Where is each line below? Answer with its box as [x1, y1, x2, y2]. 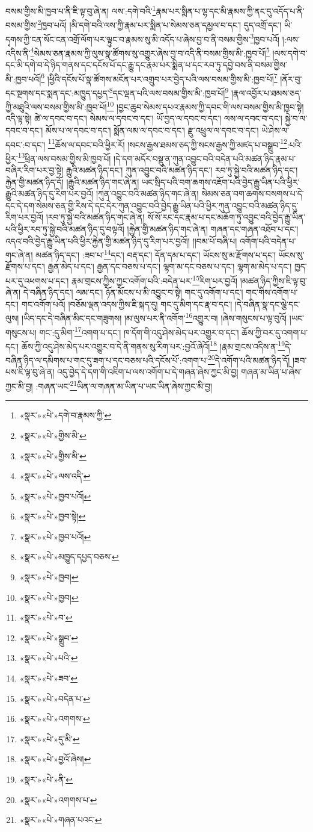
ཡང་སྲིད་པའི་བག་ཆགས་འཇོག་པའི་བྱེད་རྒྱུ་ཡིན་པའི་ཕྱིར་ [142, 175, 300, 188]
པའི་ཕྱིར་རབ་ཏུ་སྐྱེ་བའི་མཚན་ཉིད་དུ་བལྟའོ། [5, 223, 124, 235]
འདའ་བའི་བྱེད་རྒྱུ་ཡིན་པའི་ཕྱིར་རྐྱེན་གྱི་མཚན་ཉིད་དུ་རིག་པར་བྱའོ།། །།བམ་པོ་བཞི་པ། [5, 234, 237, 247]
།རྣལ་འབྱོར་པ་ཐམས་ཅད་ [231, 86, 302, 99]
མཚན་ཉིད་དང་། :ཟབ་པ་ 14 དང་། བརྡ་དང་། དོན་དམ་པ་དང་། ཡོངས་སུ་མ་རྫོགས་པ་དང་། [35, 247, 276, 261]
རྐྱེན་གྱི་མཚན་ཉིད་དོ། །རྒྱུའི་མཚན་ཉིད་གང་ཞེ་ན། [5, 175, 139, 188]
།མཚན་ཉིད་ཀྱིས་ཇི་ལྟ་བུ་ [240, 274, 307, 287]
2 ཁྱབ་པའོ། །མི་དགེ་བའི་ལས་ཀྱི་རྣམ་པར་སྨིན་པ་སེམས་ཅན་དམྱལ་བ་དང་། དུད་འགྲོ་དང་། [37, 17, 282, 31]
